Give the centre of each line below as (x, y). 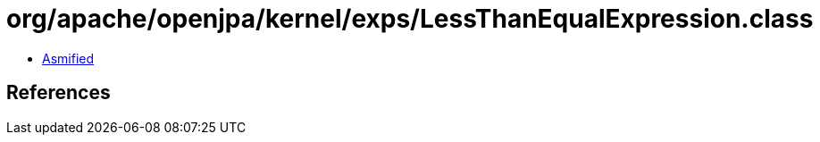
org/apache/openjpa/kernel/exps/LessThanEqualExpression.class (410, 19)
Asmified (68, 58)
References (59, 93)
